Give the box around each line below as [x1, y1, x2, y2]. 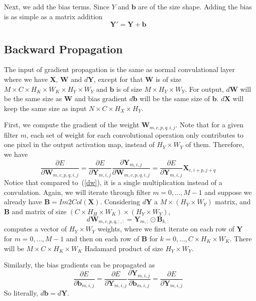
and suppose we [204, 187, 252, 197]
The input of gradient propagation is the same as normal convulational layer [4, 64, 235, 75]
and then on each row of [66, 233, 140, 243]
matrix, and [215, 196, 251, 207]
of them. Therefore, [185, 139, 244, 150]
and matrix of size [12, 206, 67, 216]
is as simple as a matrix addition [4, 11, 103, 21]
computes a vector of [4, 224, 67, 234]
